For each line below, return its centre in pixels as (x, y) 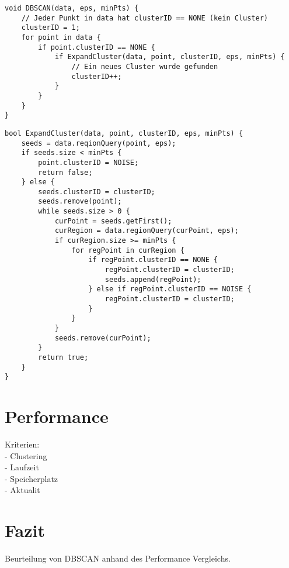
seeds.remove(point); (80, 202)
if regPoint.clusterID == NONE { (153, 260)
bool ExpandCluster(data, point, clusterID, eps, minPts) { (124, 133)
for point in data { (61, 37)
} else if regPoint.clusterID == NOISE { (170, 289)
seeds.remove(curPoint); (103, 338)
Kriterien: (22, 444)
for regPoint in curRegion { (128, 250)
